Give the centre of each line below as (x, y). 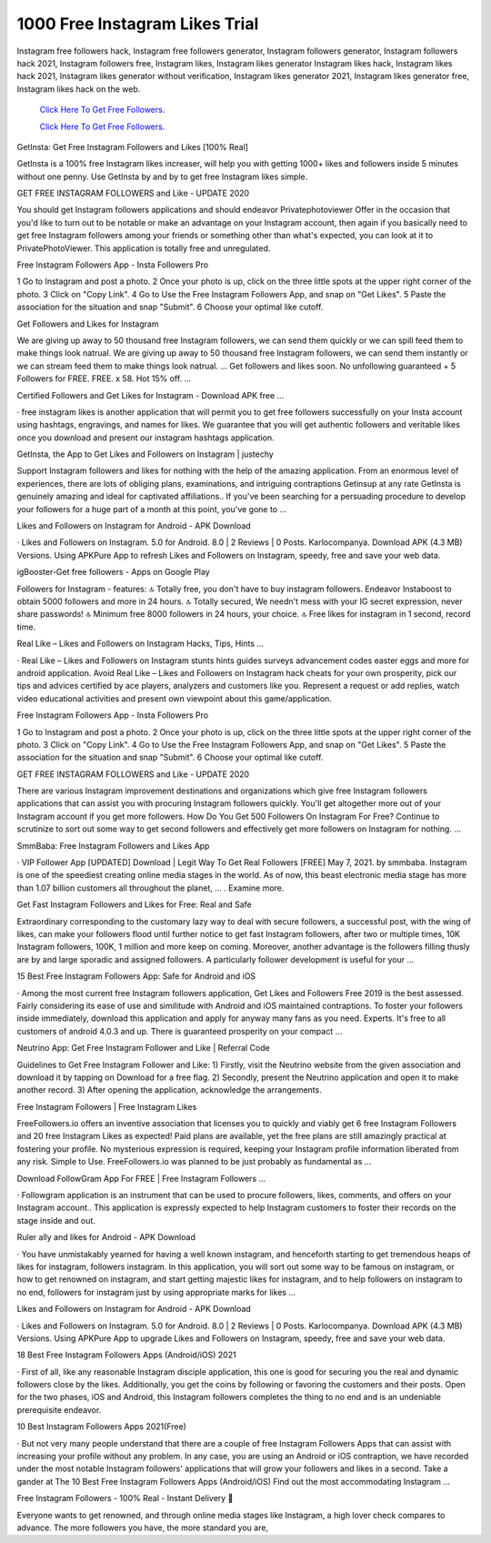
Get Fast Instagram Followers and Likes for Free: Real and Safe (134, 904)
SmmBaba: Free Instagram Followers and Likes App (113, 845)
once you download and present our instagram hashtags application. (145, 438)
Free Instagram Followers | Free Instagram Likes (107, 1106)
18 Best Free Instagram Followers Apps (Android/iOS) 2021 (126, 1355)
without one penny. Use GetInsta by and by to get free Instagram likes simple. (162, 176)
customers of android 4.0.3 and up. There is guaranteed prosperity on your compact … (180, 1031)
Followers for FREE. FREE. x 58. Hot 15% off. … (104, 378)
